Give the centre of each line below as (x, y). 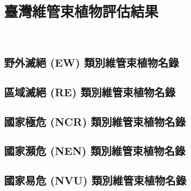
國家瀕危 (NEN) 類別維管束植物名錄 (95, 151)
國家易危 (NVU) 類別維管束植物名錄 (95, 180)
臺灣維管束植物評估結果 (81, 11)
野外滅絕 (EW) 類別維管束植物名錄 (91, 62)
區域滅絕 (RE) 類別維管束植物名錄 (90, 91)
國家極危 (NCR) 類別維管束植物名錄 (95, 121)
